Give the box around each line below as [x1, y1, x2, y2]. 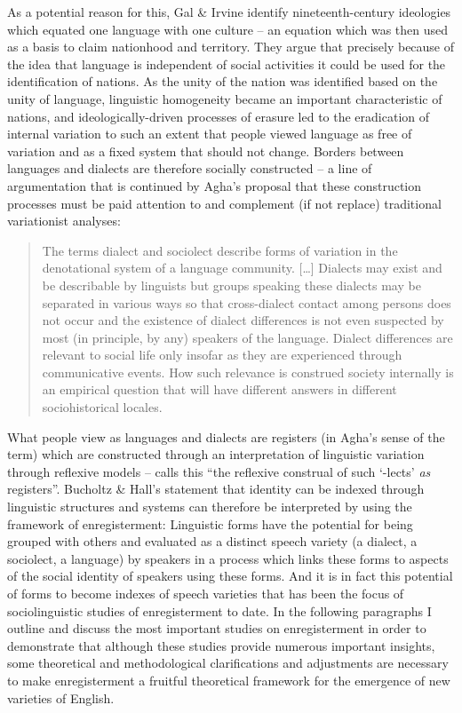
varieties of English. [7, 688, 115, 707]
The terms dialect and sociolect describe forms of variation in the [42, 241, 398, 259]
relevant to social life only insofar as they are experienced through [42, 345, 402, 364]
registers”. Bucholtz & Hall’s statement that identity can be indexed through [7, 479, 425, 498]
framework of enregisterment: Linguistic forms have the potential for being [7, 514, 413, 533]
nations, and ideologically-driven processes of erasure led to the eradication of [7, 107, 430, 125]
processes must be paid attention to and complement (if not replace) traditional [7, 194, 442, 212]
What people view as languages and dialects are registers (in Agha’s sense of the [7, 427, 445, 446]
